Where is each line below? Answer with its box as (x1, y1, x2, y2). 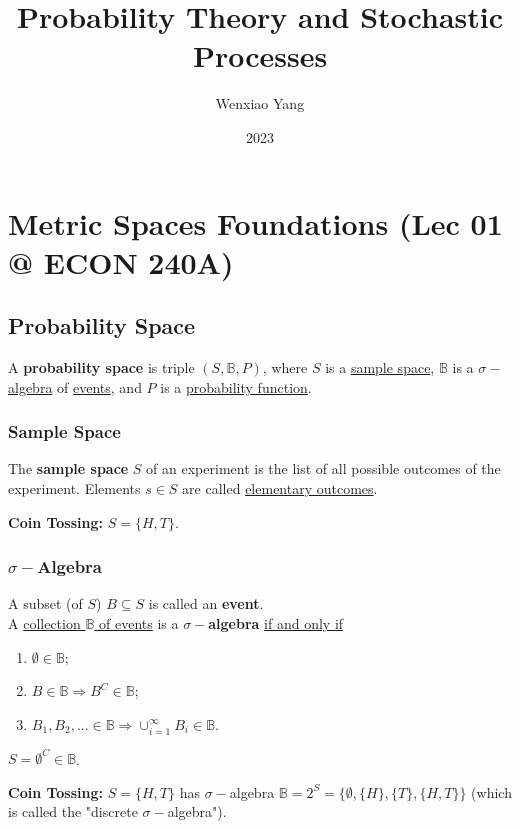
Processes (192, 35, 328, 76)
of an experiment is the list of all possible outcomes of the (146, 458, 501, 479)
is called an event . (148, 593, 264, 614)
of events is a (99, 613, 179, 634)
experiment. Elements (8, 478, 141, 499)
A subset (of (8, 593, 83, 614)
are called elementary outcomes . (182, 478, 378, 499)
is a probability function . (160, 376, 312, 397)
